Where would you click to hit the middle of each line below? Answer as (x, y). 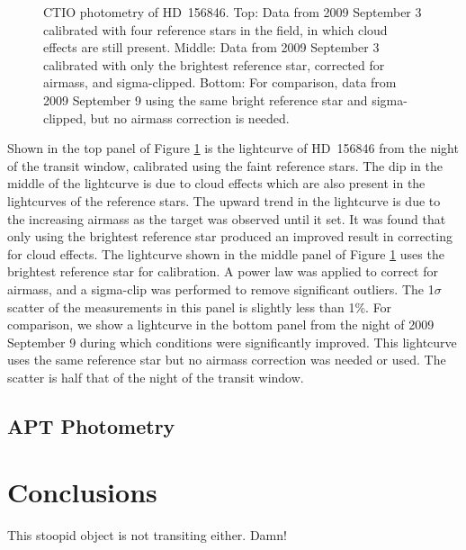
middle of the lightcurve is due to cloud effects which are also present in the (216, 183)
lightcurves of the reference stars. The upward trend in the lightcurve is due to (224, 200)
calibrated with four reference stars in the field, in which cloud (215, 29)
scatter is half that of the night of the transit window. (156, 377)
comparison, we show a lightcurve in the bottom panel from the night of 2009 (221, 325)
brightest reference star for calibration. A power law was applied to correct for (223, 271)
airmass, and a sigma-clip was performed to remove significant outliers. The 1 (221, 289)
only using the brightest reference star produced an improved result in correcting (230, 236)
